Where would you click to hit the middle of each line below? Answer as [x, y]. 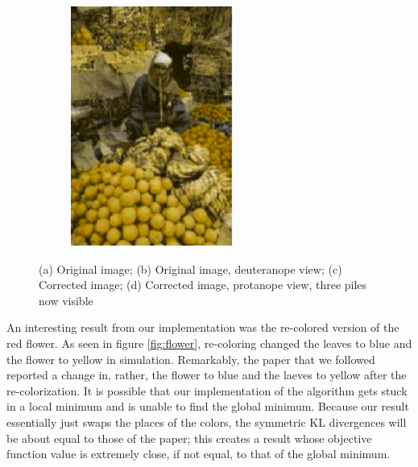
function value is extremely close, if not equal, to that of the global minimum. [199, 454]
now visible [66, 300]
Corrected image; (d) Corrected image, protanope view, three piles [203, 285]
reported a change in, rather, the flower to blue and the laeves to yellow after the [207, 375]
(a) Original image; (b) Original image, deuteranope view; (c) [190, 269]
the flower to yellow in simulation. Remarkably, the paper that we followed [191, 359]
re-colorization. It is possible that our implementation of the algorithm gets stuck [207, 390]
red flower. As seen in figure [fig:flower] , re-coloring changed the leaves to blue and [209, 343]
